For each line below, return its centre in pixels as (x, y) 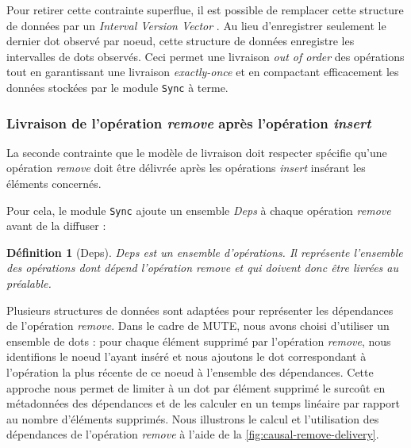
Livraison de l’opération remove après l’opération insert (189, 123)
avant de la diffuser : (56, 226)
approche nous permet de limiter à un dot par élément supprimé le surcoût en (196, 387)
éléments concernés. (54, 184)
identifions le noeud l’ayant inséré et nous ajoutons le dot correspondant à (186, 356)
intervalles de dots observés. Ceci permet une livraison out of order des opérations (205, 56)
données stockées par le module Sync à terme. (117, 87)
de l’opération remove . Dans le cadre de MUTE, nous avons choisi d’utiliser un (198, 325)
